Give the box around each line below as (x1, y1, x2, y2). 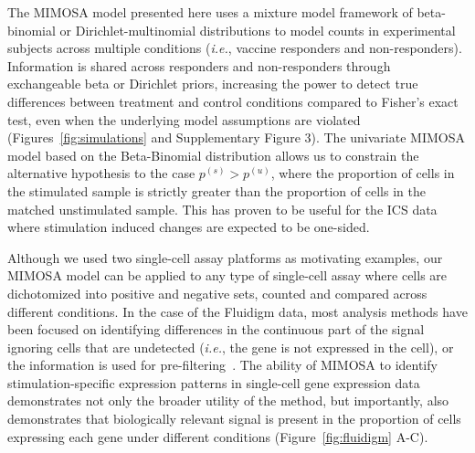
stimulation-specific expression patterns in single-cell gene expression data (7, 373, 420, 392)
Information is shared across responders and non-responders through (7, 56, 391, 75)
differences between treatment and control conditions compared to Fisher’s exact (7, 91, 459, 111)
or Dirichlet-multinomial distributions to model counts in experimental (59, 20, 456, 39)
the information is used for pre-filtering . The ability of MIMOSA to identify (7, 355, 438, 374)
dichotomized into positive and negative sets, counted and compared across (7, 283, 427, 302)
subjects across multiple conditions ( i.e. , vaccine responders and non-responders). (7, 38, 462, 58)
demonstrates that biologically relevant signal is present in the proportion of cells (7, 409, 461, 428)
